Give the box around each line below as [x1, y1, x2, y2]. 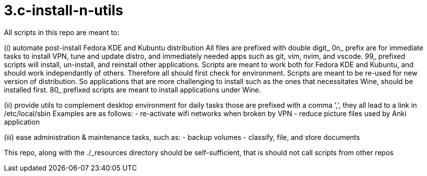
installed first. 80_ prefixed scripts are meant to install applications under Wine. [4, 85, 261, 94]
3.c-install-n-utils [4, 2, 124, 19]
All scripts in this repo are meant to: [4, 28, 120, 37]
